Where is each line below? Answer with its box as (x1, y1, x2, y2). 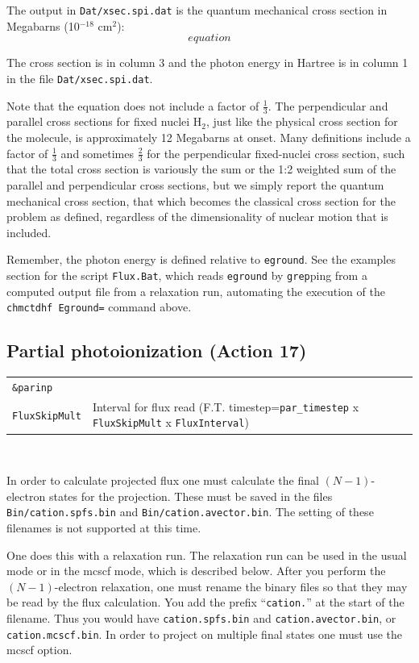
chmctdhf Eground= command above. (6, 298, 192, 315)
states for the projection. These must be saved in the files (48, 487, 333, 504)
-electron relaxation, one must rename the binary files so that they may (54, 578, 408, 594)
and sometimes (60, 144, 134, 161)
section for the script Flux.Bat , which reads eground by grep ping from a (6, 266, 367, 283)
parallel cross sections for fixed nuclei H (6, 113, 202, 130)
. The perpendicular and (268, 97, 388, 114)
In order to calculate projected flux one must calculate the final (6, 472, 319, 489)
